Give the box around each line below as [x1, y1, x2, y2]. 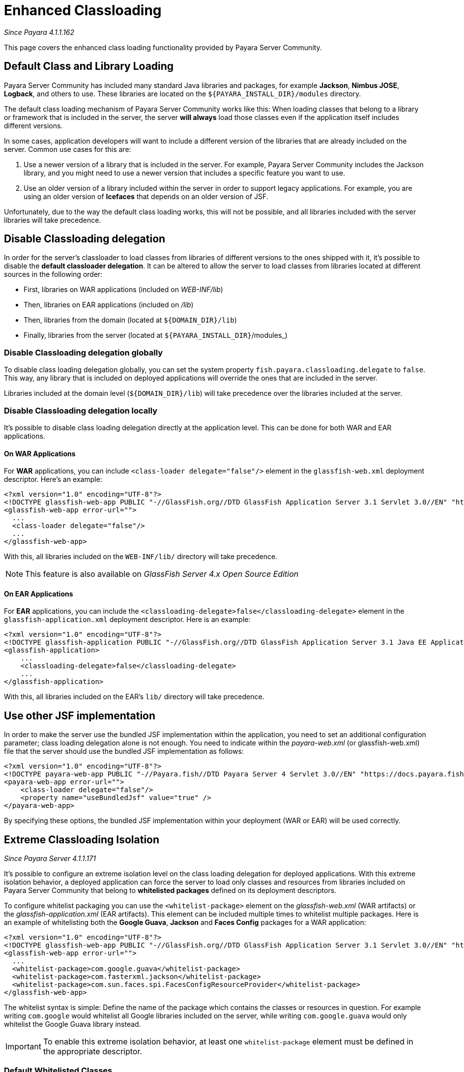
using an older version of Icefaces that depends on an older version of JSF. [24, 192, 268, 201]
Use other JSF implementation [4, 709, 156, 722]
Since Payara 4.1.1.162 [4, 28, 75, 36]
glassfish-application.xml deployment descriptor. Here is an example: [4, 615, 251, 624]
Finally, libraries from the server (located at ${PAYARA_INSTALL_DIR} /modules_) [24, 331, 288, 340]
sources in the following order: [4, 270, 103, 279]
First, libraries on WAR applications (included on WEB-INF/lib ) [24, 285, 223, 294]
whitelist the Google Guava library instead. [4, 1020, 141, 1029]
